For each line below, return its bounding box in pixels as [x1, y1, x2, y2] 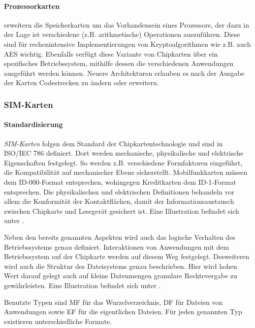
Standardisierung [4, 119, 63, 130]
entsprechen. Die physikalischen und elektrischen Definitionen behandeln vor [4, 186, 234, 197]
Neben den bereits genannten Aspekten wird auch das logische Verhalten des [4, 231, 235, 242]
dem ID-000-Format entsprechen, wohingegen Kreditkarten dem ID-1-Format [4, 176, 236, 187]
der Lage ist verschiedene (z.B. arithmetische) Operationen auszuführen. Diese [4, 29, 240, 39]
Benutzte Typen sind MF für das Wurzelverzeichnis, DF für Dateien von [4, 296, 223, 307]
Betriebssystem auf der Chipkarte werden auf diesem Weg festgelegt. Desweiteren [4, 251, 250, 262]
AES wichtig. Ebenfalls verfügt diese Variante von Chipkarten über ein [4, 48, 218, 59]
